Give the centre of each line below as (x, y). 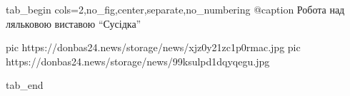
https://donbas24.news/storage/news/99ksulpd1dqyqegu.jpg (138, 61)
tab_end (25, 85)
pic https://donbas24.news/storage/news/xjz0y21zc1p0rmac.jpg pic (153, 47)
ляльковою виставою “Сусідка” (74, 23)
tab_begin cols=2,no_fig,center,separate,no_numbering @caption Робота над (175, 9)
